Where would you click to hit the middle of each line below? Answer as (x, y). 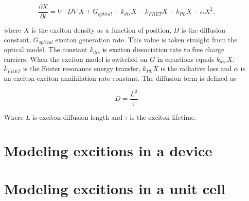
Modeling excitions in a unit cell (115, 189)
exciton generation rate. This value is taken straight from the (146, 39)
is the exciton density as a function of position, (101, 30)
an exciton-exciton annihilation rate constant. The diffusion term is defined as (120, 78)
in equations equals (186, 59)
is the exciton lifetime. (163, 117)
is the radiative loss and (196, 68)
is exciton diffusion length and (77, 117)
